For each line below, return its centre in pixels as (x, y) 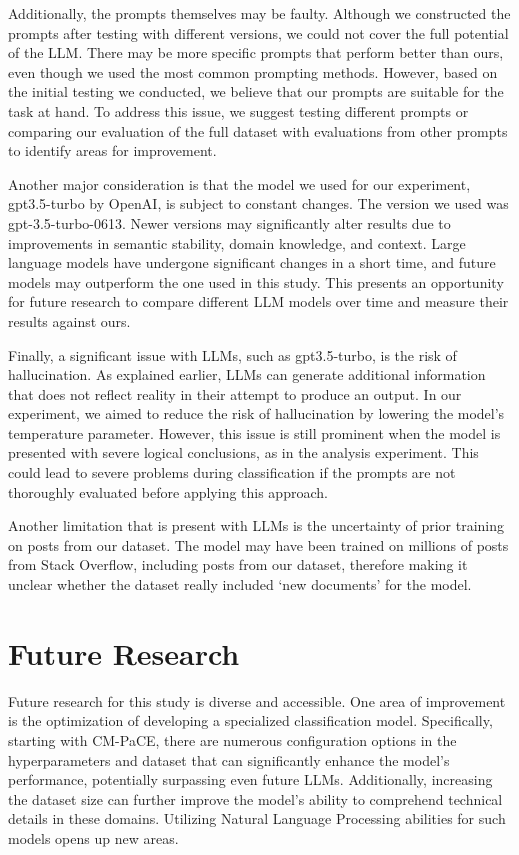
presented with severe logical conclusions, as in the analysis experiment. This (243, 452)
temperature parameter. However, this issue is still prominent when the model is (254, 432)
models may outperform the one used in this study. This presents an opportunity (256, 281)
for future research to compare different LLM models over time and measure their (258, 301)
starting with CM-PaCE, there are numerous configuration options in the (232, 739)
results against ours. (69, 320)
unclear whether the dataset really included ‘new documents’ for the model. (240, 584)
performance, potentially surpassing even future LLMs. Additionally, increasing (250, 779)
